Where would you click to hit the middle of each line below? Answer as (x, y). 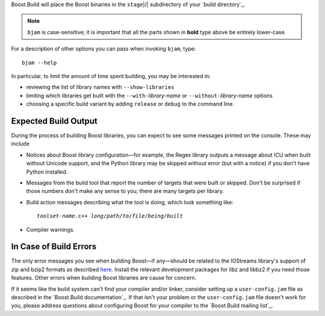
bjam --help (39, 62)
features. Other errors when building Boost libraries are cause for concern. (104, 278)
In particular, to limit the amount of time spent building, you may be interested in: (111, 76)
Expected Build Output (54, 121)
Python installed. (47, 172)
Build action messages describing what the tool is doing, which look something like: (130, 202)
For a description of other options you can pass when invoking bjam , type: (104, 49)
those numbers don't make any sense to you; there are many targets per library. (125, 191)
